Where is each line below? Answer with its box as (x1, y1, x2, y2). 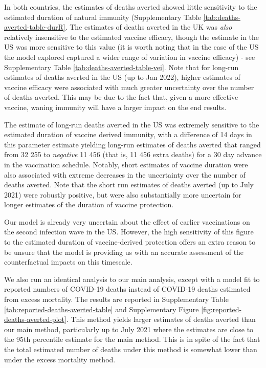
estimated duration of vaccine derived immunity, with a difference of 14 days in (4, 129, 252, 140)
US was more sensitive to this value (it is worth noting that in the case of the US (4, 41, 259, 52)
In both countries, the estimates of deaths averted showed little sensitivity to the (4, 2, 257, 12)
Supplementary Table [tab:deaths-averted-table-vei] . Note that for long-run (4, 61, 239, 72)
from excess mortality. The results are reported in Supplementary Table (4, 294, 229, 305)
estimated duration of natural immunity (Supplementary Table (4, 11, 201, 22)
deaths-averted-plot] (4, 314, 66, 324)
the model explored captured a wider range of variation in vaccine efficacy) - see (4, 51, 255, 62)
